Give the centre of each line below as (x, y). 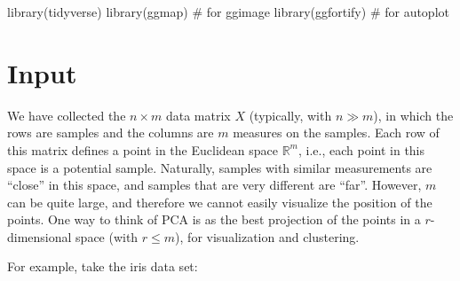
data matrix (198, 115)
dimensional (40, 236)
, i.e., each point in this (361, 149)
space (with (107, 236)
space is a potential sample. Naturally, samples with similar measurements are (220, 167)
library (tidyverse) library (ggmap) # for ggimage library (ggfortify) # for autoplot (228, 12)
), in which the (413, 115)
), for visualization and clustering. (267, 236)
